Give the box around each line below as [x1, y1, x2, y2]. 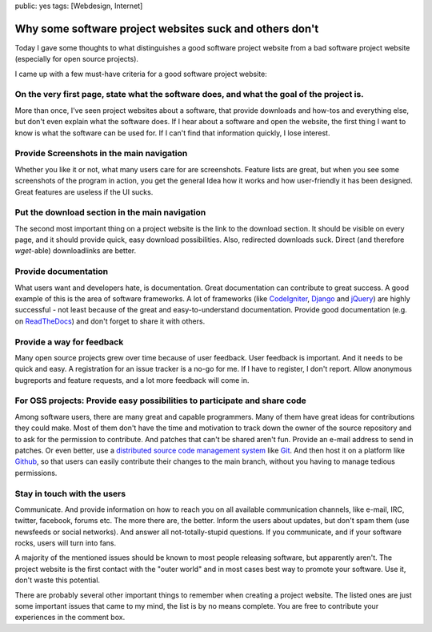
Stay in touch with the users [14, 488, 126, 499]
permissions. [14, 468, 58, 477]
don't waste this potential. [14, 575, 100, 585]
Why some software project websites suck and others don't [14, 22, 319, 35]
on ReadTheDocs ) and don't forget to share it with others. [14, 316, 206, 326]
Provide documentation [14, 266, 108, 277]
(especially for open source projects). [14, 54, 139, 64]
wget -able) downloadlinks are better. [14, 246, 136, 256]
